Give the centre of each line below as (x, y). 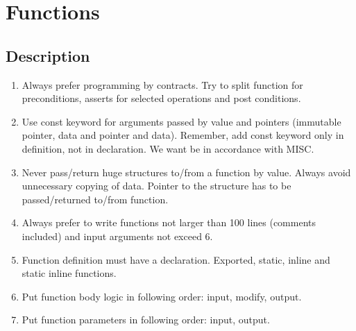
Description (48, 55)
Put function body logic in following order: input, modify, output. (162, 296)
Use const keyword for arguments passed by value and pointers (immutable (181, 121)
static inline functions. (69, 273)
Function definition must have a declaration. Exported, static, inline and (176, 259)
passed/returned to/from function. (95, 199)
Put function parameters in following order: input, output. (146, 320)
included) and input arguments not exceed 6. (117, 236)
